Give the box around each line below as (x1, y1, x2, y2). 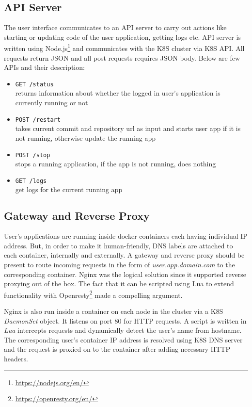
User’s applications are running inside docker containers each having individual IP (4, 231, 248, 241)
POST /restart (15, 116, 61, 123)
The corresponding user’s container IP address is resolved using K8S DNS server (4, 334, 243, 344)
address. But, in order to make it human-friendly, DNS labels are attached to (4, 240, 233, 250)
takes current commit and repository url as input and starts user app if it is (15, 123, 241, 133)
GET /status (15, 81, 54, 88)
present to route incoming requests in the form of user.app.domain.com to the (4, 260, 235, 269)
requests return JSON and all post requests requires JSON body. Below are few (4, 52, 240, 63)
